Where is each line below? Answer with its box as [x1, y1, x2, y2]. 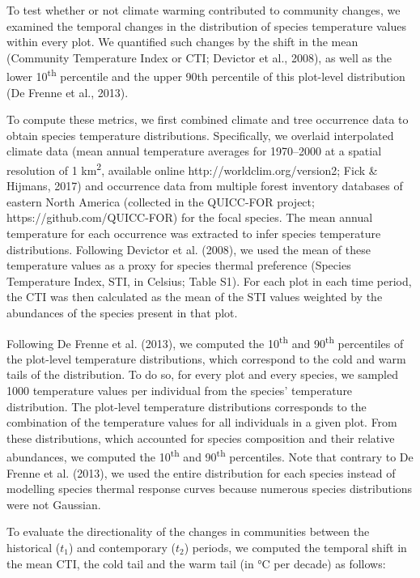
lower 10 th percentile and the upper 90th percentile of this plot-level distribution [6, 66, 405, 85]
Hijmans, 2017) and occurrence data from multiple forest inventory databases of [6, 177, 403, 194]
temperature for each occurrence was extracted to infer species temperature [6, 225, 381, 242]
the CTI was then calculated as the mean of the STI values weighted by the [6, 288, 383, 305]
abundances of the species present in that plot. [6, 304, 238, 321]
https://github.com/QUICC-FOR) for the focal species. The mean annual [6, 209, 373, 226]
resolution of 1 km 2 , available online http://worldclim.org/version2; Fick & [6, 159, 378, 178]
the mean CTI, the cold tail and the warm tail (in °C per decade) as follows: [6, 555, 386, 572]
